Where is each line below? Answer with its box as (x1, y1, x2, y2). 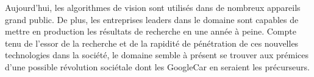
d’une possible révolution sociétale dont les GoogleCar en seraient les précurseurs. (5, 60, 310, 73)
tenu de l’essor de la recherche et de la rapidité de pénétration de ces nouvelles (5, 36, 299, 49)
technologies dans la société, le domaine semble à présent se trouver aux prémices (5, 49, 309, 61)
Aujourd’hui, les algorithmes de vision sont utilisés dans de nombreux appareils (5, 1, 301, 13)
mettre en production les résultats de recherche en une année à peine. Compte (5, 25, 296, 38)
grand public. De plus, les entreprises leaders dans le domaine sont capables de (5, 13, 299, 25)
